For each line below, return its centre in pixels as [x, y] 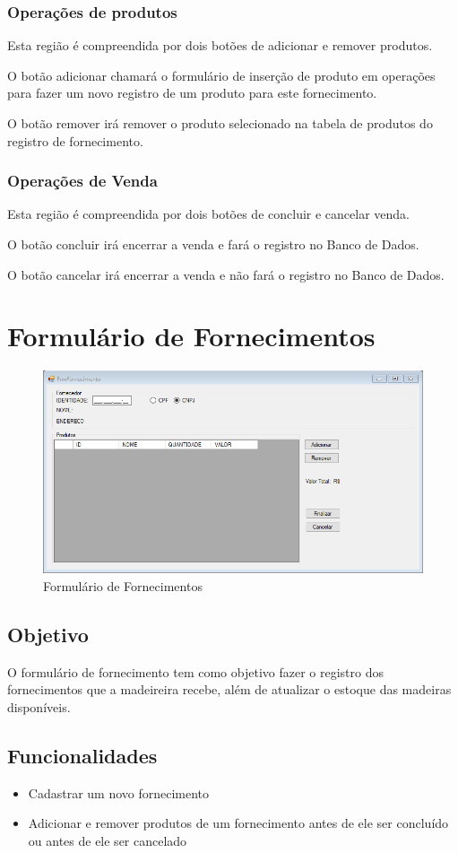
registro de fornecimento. [75, 140]
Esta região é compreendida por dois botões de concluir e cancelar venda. [208, 214]
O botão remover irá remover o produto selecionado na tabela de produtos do [220, 123]
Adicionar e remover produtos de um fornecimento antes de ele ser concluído [238, 823]
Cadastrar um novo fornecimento [119, 792]
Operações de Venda [82, 181]
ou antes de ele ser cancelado [108, 841]
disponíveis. [39, 707]
